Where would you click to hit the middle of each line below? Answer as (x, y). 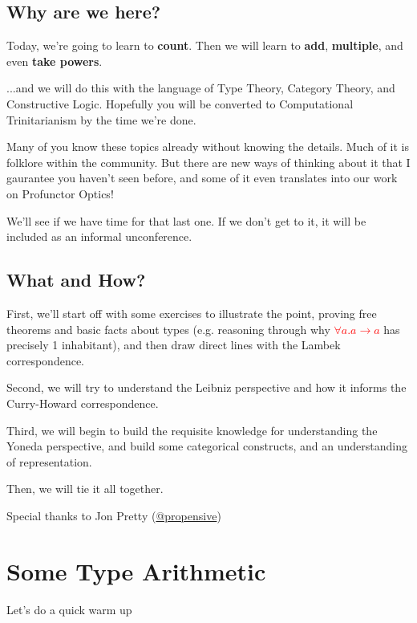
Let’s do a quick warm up (69, 609)
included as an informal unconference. (99, 236)
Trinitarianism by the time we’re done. (101, 119)
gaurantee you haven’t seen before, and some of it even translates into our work (202, 178)
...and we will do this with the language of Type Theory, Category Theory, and (201, 88)
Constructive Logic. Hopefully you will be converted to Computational (180, 103)
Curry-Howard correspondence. (83, 403)
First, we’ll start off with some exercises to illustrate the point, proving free (192, 313)
